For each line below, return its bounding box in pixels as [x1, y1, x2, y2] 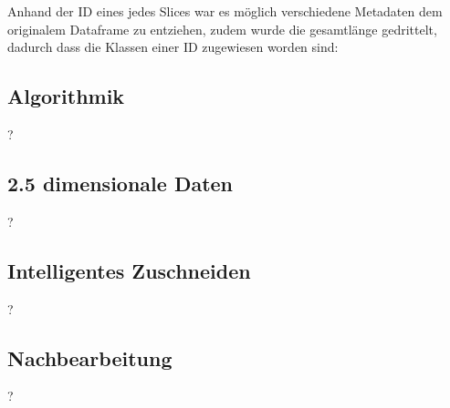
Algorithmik [7, 82, 125, 110]
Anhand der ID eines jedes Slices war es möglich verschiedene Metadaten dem [7, 2, 443, 20]
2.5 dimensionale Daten [7, 168, 234, 197]
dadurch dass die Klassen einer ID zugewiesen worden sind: [7, 37, 339, 56]
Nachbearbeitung [7, 343, 173, 372]
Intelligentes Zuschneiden [7, 256, 251, 284]
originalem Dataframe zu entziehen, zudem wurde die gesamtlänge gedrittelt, [7, 19, 437, 38]
